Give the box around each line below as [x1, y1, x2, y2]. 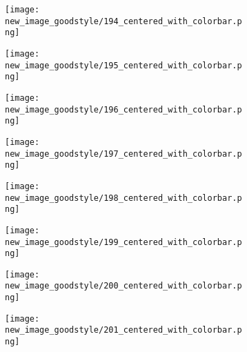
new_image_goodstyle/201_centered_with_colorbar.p [5, 325, 242, 335]
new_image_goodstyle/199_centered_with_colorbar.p [5, 237, 242, 247]
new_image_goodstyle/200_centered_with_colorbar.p [5, 281, 242, 291]
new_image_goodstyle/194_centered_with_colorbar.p [5, 16, 242, 26]
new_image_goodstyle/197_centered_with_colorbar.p [5, 148, 242, 159]
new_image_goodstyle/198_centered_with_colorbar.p [5, 193, 242, 203]
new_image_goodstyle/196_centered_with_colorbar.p [5, 104, 242, 115]
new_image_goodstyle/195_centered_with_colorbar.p [5, 60, 242, 70]
